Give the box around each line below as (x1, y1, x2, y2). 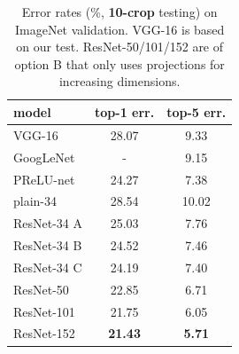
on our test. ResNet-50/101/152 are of (16, 37, 224, 56)
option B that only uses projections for (14, 54, 225, 73)
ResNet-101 (13, 302, 75, 320)
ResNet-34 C (13, 257, 82, 276)
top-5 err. (166, 102, 227, 121)
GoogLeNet (13, 147, 75, 166)
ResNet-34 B (13, 236, 82, 255)
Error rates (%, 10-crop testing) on (21, 3, 218, 20)
